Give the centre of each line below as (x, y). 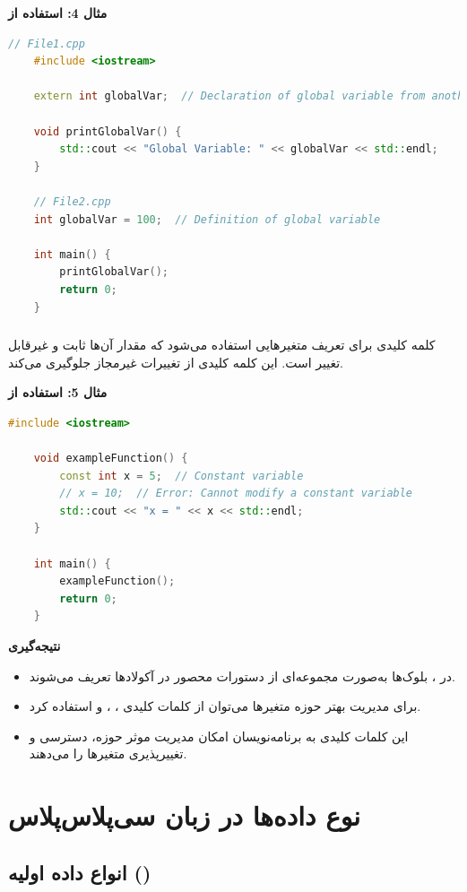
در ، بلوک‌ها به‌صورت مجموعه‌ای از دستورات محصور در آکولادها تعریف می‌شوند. (242, 675)
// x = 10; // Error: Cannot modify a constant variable (236, 494)
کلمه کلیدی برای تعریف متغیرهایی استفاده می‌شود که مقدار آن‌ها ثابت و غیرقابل (222, 345)
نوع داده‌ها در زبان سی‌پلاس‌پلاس (185, 815)
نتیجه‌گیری (35, 645)
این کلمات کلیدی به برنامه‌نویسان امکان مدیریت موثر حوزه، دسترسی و (219, 736)
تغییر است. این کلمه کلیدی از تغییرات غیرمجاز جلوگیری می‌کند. (176, 362)
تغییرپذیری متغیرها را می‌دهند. (108, 753)
